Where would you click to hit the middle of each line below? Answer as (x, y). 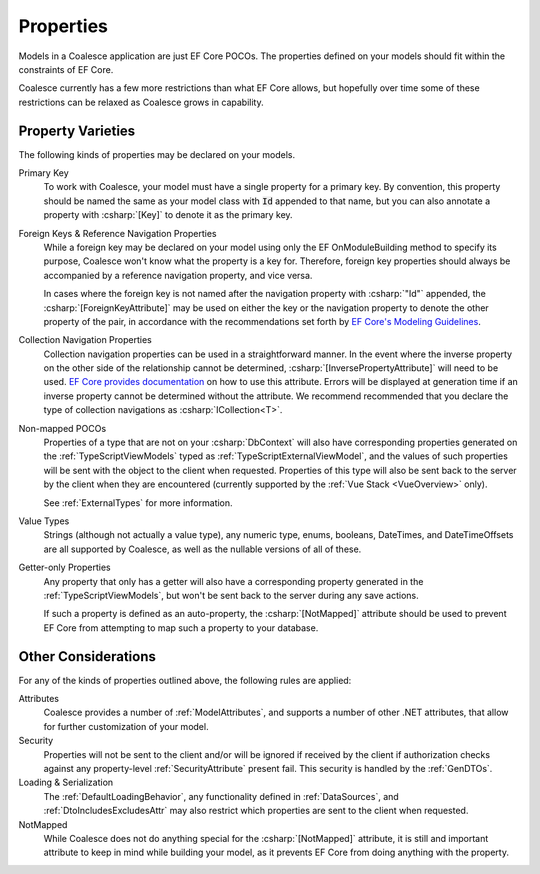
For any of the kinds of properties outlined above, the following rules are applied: (185, 680)
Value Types (44, 521)
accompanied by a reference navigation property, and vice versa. (178, 275)
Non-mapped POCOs (62, 428)
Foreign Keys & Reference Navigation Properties (117, 233)
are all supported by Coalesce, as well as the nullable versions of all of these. (202, 549)
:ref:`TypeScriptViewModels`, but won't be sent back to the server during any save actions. (231, 595)
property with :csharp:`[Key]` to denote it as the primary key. (168, 215)
